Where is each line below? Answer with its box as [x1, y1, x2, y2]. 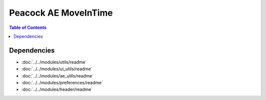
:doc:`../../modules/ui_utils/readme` [21, 66, 93, 72]
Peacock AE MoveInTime [9, 7, 113, 18]
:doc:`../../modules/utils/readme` [21, 59, 87, 65]
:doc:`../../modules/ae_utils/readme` [21, 73, 94, 78]
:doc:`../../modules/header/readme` [21, 86, 93, 93]
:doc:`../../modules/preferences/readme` [21, 80, 103, 86]
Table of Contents [9, 25, 47, 30]
